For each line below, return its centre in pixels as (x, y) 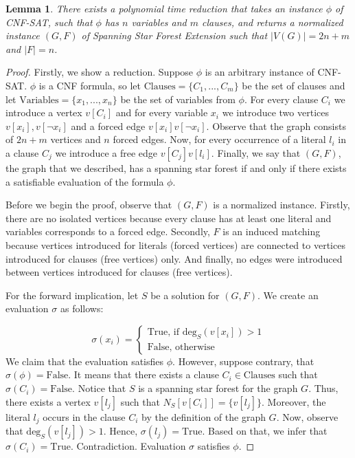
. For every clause (281, 99)
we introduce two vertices (275, 112)
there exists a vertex (48, 401)
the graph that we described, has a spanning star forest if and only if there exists (176, 167)
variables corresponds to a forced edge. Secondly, (108, 231)
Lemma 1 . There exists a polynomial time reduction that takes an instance (164, 8)
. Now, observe (307, 416)
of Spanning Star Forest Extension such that (174, 35)
